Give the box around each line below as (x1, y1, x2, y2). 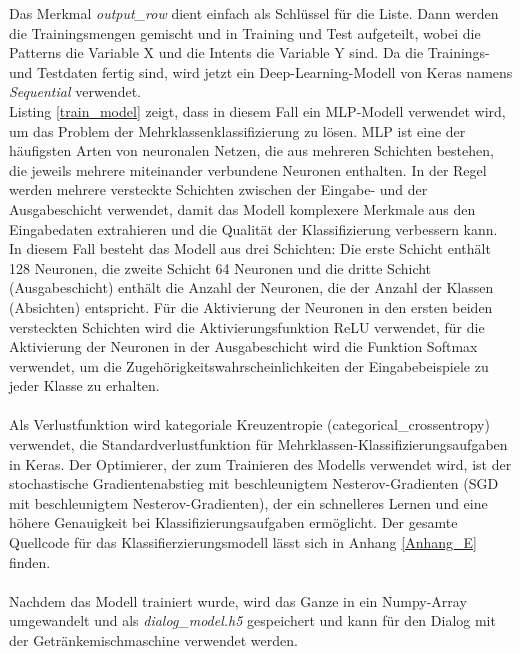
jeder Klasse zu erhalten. (9, 375, 160, 396)
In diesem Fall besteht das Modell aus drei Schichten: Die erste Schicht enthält (9, 238, 491, 259)
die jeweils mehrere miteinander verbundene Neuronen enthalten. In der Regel (9, 159, 487, 180)
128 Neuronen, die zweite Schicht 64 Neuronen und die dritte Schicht (9, 257, 432, 278)
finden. (9, 551, 51, 572)
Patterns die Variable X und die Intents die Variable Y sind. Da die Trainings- (9, 42, 490, 63)
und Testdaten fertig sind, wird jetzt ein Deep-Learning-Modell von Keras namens (9, 61, 513, 82)
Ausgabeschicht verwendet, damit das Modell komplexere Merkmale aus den (9, 198, 476, 219)
